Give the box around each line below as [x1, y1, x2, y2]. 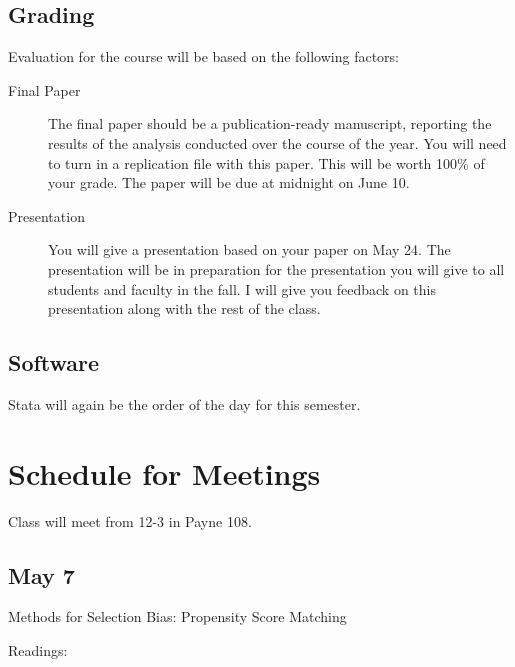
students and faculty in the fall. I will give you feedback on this [48, 278, 436, 299]
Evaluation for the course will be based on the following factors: [8, 46, 400, 67]
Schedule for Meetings [8, 452, 321, 493]
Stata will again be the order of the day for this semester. [8, 393, 361, 414]
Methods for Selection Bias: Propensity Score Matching [8, 606, 347, 627]
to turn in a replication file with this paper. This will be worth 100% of [48, 152, 485, 173]
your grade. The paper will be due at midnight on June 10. [48, 172, 410, 193]
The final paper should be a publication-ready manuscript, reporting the [48, 113, 492, 134]
